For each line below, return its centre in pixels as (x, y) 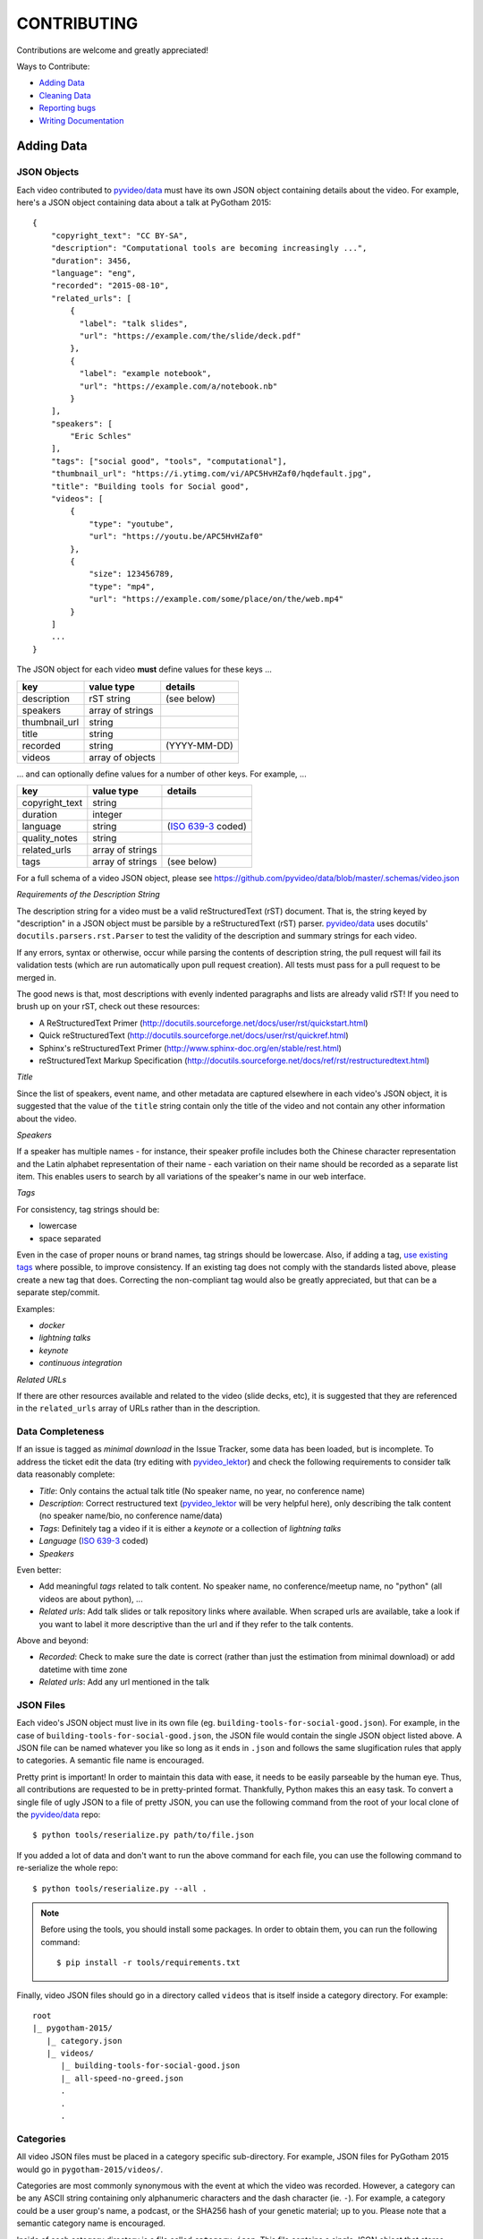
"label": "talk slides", (134, 323)
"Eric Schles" (101, 436)
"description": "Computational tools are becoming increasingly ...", (209, 248)
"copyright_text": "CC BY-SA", (119, 236)
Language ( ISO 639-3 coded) (94, 1541)
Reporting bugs (68, 108)
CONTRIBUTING (77, 23)
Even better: (39, 1570)
